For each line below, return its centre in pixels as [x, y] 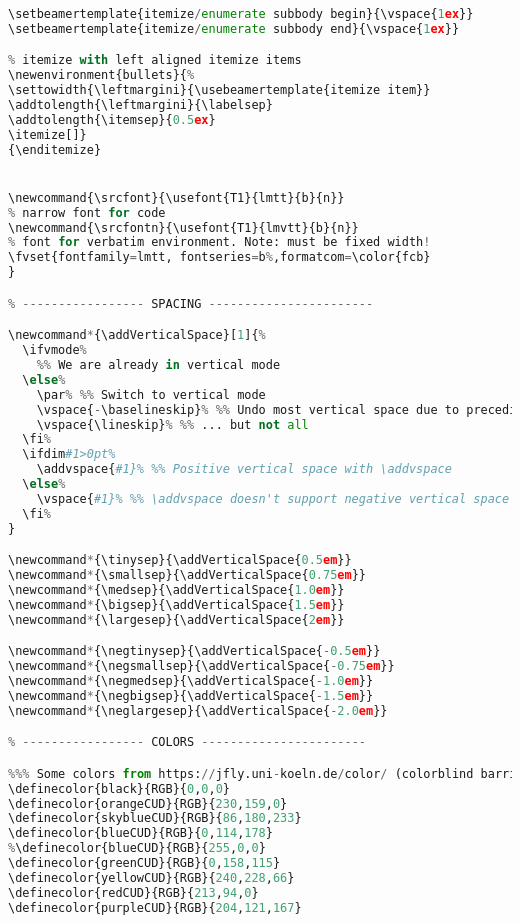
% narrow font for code [87, 212]
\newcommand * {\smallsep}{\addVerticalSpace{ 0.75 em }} [187, 575]
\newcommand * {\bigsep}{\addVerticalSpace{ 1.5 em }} [176, 604]
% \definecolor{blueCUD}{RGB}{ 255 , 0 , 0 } [137, 848]
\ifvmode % [54, 350]
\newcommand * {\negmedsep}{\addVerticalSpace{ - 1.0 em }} [191, 680]
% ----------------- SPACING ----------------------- [191, 303]
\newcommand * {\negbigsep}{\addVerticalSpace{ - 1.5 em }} [191, 695]
